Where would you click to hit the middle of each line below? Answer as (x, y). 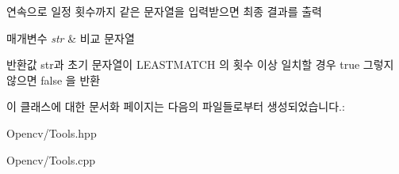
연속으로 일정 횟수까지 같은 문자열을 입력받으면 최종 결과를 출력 (164, 11)
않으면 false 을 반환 (54, 79)
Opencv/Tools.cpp (51, 159)
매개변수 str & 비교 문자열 (71, 38)
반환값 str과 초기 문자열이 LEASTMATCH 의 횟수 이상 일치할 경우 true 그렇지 (200, 64)
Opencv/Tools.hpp (52, 132)
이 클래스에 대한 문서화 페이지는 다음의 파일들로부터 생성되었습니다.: (176, 106)
